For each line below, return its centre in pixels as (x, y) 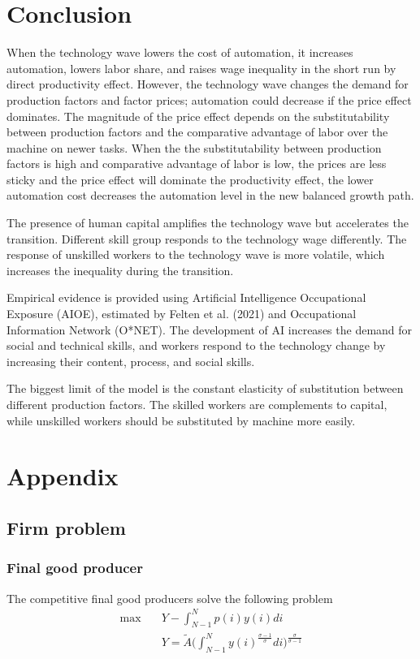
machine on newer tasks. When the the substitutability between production (194, 147)
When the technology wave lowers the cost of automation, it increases (180, 52)
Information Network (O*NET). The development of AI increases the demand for (210, 329)
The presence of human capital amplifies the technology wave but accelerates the (208, 223)
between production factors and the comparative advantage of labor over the (197, 132)
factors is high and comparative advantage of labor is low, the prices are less (197, 164)
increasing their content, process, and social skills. (131, 361)
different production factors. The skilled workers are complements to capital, (197, 404)
